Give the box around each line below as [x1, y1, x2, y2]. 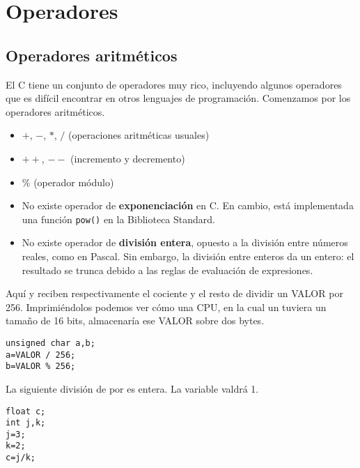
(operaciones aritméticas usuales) [68, 128, 210, 142]
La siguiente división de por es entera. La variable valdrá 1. [6, 381, 259, 395]
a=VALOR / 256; [6, 349, 76, 360]
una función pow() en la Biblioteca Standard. [22, 211, 215, 226]
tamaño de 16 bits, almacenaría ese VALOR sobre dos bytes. [6, 313, 265, 328]
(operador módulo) [33, 174, 114, 189]
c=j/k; [6, 453, 36, 463]
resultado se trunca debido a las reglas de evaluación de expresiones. [22, 262, 313, 277]
